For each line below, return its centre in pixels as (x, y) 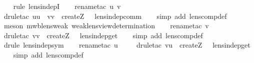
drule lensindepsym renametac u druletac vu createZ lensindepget (127, 45)
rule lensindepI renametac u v (67, 6)
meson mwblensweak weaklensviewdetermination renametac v (106, 26)
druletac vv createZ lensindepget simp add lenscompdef (103, 35)
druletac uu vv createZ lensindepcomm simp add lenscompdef (115, 16)
